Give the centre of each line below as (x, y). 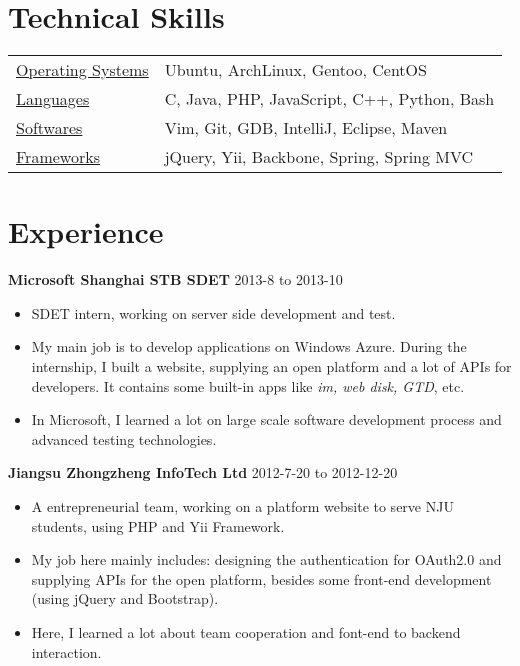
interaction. (66, 651)
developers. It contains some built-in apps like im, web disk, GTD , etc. (248, 385)
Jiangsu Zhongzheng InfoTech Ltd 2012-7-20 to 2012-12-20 (203, 472)
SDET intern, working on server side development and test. (213, 312)
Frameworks (58, 157)
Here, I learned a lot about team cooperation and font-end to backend (246, 631)
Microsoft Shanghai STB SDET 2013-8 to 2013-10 (175, 279)
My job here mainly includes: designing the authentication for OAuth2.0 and (266, 559)
